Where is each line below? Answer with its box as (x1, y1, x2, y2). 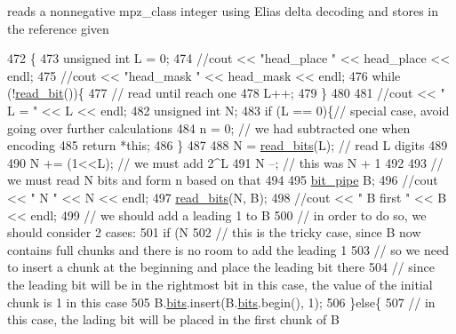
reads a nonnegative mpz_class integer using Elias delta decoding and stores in (7, 2, 438, 20)
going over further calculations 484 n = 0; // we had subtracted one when (7, 118, 411, 137)
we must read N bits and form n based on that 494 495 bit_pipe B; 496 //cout (7, 171, 438, 189)
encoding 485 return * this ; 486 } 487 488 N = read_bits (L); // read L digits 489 (7, 136, 448, 155)
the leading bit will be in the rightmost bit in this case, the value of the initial (7, 274, 433, 293)
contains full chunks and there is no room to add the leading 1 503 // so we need (7, 240, 449, 258)
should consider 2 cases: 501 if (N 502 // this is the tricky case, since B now (7, 223, 421, 242)
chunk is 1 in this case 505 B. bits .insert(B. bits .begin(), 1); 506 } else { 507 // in (7, 292, 436, 311)
